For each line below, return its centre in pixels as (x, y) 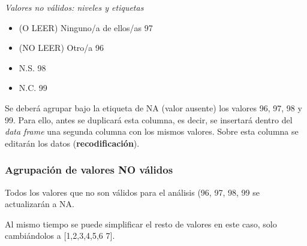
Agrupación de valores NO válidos (89, 170)
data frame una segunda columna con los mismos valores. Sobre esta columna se (152, 131)
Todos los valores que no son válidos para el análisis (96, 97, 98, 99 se (132, 192)
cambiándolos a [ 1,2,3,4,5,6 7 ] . (60, 236)
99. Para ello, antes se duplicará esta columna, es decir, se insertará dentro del (149, 119)
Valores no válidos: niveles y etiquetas (74, 7)
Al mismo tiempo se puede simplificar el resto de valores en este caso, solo (141, 224)
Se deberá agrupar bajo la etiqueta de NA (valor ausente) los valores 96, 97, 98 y (153, 107)
